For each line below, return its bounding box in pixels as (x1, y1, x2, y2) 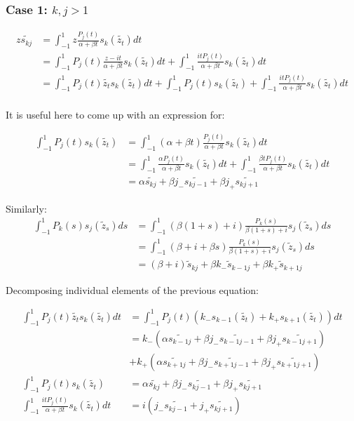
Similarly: (6, 201, 47, 215)
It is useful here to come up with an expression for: (6, 107, 225, 121)
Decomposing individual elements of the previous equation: (6, 282, 259, 297)
